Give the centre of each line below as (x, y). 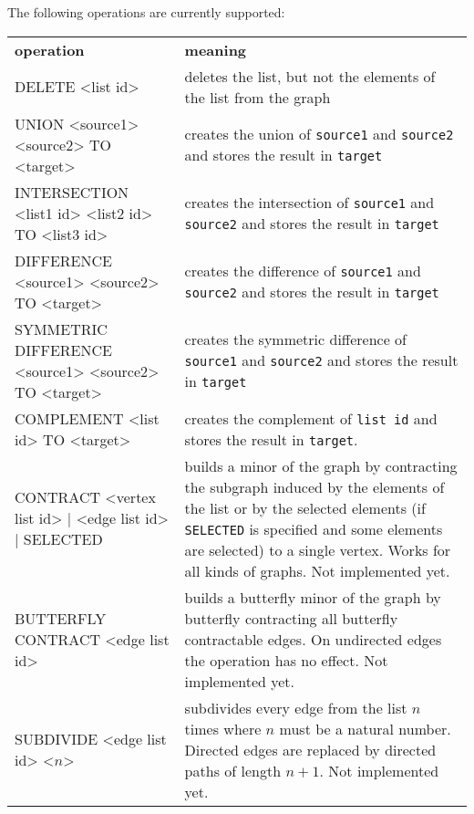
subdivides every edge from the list (296, 707)
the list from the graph (258, 97)
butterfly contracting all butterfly (291, 618)
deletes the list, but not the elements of (310, 76)
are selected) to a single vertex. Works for (318, 549)
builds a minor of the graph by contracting (321, 465)
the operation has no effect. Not (286, 660)
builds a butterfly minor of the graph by (313, 597)
